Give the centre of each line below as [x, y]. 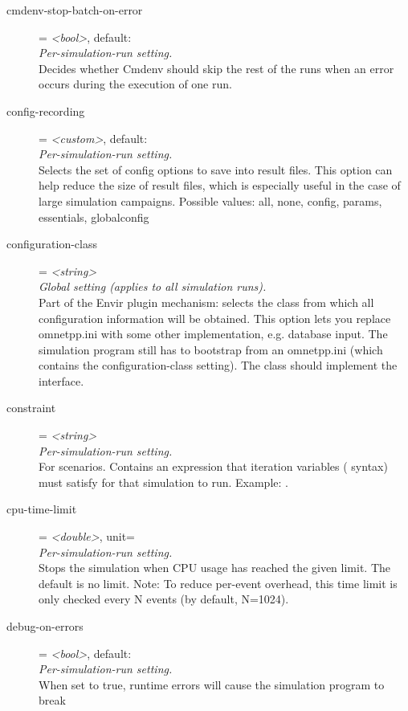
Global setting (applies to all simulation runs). [153, 286]
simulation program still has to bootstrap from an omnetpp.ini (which [211, 349]
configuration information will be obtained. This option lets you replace [215, 318]
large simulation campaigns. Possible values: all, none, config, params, [210, 200]
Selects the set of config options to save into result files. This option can [216, 169]
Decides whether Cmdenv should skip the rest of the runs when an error [216, 68]
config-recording [46, 110]
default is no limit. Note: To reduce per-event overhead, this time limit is [218, 583]
